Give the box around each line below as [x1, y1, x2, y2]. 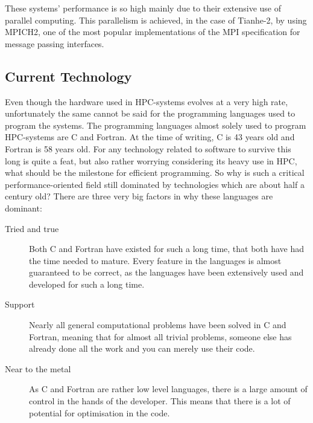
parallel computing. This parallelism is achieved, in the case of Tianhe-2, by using [5, 13, 307, 26]
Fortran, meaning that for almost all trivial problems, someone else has [29, 330, 292, 343]
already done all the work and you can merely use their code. [29, 342, 255, 355]
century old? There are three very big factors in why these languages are [5, 190, 273, 202]
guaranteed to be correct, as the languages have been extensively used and [29, 266, 304, 279]
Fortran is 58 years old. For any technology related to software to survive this [5, 142, 291, 155]
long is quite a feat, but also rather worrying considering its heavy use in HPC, [5, 154, 297, 167]
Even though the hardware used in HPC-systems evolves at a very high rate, [5, 95, 288, 108]
